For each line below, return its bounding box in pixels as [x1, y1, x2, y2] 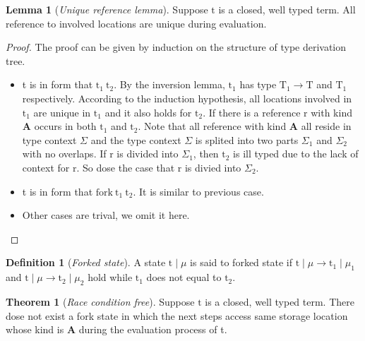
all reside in [301, 119, 352, 133]
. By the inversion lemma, [114, 77, 225, 92]
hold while [88, 270, 133, 285]
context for [22, 160, 70, 174]
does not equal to [146, 270, 222, 285]
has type [239, 77, 277, 92]
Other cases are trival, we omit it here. [22, 208, 190, 222]
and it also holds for [104, 104, 192, 119]
